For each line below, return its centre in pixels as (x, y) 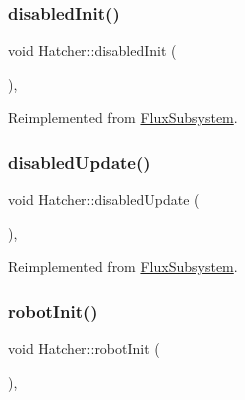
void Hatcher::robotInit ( (84, 348)
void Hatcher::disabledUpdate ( (104, 199)
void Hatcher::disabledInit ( (92, 50)
